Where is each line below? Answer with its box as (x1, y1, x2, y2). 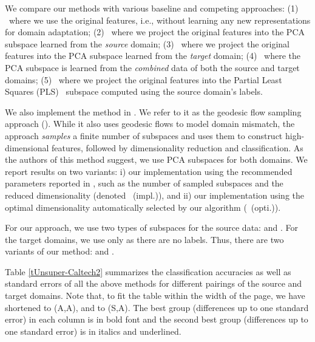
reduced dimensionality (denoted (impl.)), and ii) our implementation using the (5, 188, 305, 201)
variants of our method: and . (5, 245, 114, 258)
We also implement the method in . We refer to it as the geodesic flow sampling (5, 105, 302, 118)
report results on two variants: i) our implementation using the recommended (5, 165, 293, 177)
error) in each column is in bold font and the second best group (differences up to (5, 313, 308, 326)
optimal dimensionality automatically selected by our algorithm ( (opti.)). (5, 200, 281, 213)
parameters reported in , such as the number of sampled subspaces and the (5, 177, 283, 190)
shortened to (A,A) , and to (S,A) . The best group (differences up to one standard (5, 301, 309, 313)
